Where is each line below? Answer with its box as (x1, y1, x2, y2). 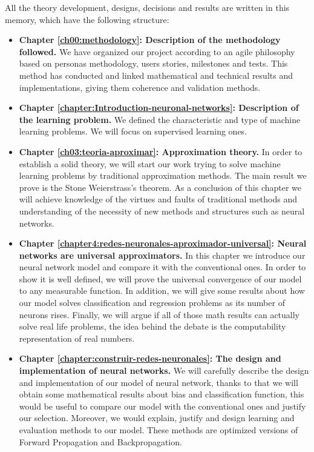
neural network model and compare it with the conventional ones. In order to (19, 261, 306, 273)
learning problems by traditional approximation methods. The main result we (19, 169, 307, 182)
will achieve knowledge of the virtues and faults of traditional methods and (19, 193, 298, 205)
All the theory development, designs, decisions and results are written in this (5, 1, 290, 13)
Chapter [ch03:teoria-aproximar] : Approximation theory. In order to (19, 145, 303, 158)
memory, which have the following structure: (5, 13, 169, 25)
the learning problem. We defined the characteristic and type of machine (19, 113, 301, 125)
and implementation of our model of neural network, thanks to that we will (19, 376, 298, 388)
